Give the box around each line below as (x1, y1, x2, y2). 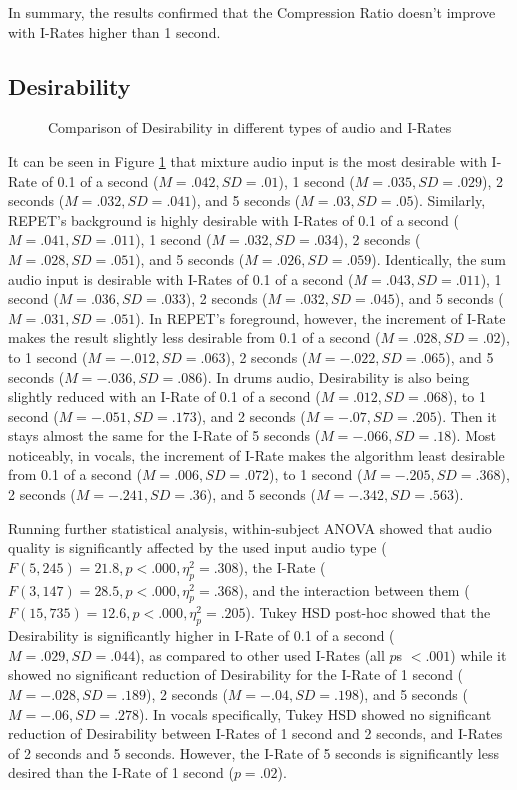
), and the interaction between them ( (238, 579, 470, 600)
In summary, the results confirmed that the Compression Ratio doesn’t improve (8, 2, 496, 22)
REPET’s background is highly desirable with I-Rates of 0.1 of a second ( (8, 209, 459, 230)
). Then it (436, 405, 497, 426)
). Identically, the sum (371, 248, 506, 269)
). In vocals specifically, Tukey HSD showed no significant (139, 703, 492, 724)
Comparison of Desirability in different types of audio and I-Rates (48, 117, 452, 138)
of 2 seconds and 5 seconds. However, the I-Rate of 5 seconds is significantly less (8, 742, 499, 763)
